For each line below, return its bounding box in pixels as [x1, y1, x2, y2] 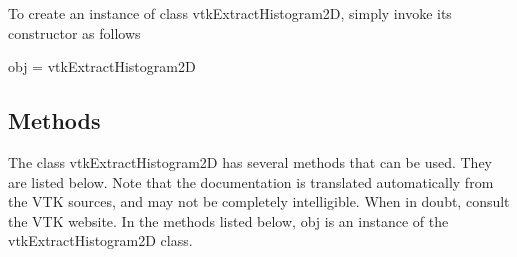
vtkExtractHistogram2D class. [8, 230, 193, 251]
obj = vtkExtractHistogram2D [8, 56, 196, 77]
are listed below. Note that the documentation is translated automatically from [8, 171, 494, 192]
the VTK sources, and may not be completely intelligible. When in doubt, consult [8, 191, 510, 212]
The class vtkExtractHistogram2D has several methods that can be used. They [8, 151, 493, 172]
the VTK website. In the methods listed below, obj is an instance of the [8, 210, 449, 231]
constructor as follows [8, 22, 141, 43]
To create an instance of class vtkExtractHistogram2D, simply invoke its [8, 3, 452, 23]
